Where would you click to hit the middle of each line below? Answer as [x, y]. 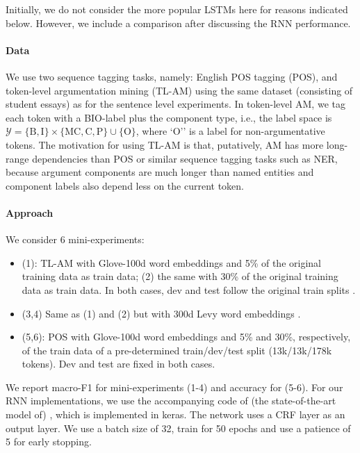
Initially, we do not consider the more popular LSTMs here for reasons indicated [177, 9]
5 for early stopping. [49, 442]
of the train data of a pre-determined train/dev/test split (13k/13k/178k [177, 350]
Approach [30, 212]
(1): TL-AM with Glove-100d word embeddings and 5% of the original [171, 262]
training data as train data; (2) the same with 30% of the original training [180, 276]
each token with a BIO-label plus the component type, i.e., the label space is [169, 117]
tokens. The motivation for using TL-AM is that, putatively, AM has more [165, 144]
